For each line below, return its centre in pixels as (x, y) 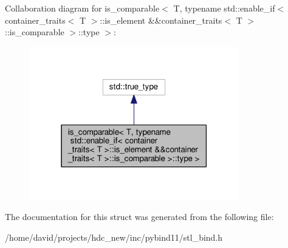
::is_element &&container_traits (161, 20)
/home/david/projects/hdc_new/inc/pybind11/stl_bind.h (114, 237)
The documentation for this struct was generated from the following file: (139, 217)
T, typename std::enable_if (224, 8)
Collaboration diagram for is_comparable (82, 8)
